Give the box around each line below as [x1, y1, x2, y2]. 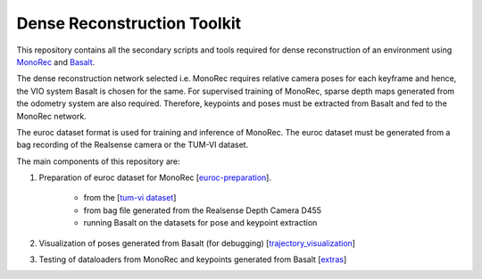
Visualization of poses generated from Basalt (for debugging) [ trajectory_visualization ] [38, 237, 356, 249]
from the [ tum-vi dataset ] [83, 193, 177, 203]
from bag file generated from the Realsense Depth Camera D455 [83, 205, 321, 216]
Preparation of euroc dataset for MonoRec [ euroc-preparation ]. [38, 172, 272, 183]
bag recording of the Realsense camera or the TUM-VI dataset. [16, 139, 249, 151]
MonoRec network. [16, 111, 87, 121]
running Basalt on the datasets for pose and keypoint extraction [83, 217, 318, 228]
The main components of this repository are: [16, 156, 180, 167]
